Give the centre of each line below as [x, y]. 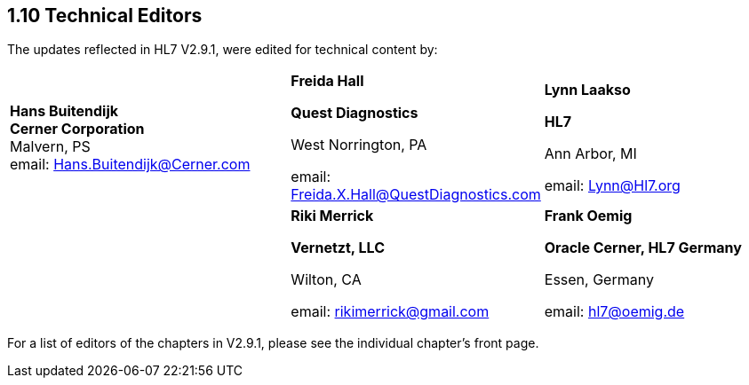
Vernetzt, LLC [338, 248]
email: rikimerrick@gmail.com [390, 312]
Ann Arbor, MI [590, 154]
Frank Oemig [588, 216]
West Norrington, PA [359, 145]
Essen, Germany [599, 280]
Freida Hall [327, 81]
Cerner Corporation [77, 129]
